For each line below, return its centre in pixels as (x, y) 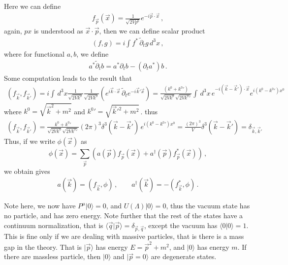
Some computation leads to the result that (68, 78)
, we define (93, 53)
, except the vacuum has (181, 225)
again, (13, 30)
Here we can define (32, 6)
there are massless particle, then (52, 256)
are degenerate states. (184, 256)
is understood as (58, 30)
